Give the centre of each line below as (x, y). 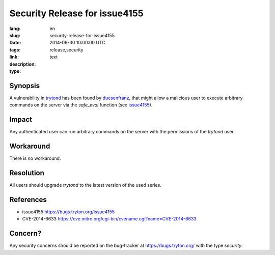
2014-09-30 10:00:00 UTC (77, 43)
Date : (15, 43)
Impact (21, 119)
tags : (15, 50)
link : (14, 57)
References (28, 199)
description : (23, 64)
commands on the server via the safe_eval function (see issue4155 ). (81, 105)
